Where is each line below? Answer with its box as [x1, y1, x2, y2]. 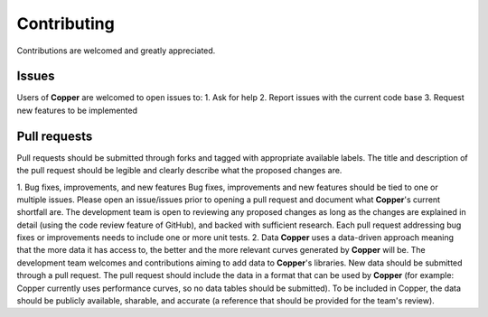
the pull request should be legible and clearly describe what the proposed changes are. [16, 165, 343, 176]
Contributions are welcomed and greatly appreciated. [16, 45, 216, 56]
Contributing [16, 14, 115, 33]
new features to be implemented [16, 105, 137, 116]
